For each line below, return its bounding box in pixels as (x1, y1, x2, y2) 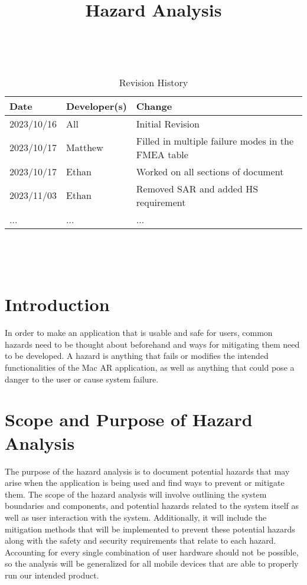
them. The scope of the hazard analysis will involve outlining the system (5, 488, 267, 500)
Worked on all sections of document (136, 164, 284, 178)
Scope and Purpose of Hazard (5, 407, 253, 432)
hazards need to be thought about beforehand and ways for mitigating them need (5, 338, 300, 350)
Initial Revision (136, 116, 200, 130)
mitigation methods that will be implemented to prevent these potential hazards (5, 522, 295, 535)
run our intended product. (5, 568, 99, 581)
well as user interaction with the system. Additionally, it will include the (5, 511, 267, 523)
